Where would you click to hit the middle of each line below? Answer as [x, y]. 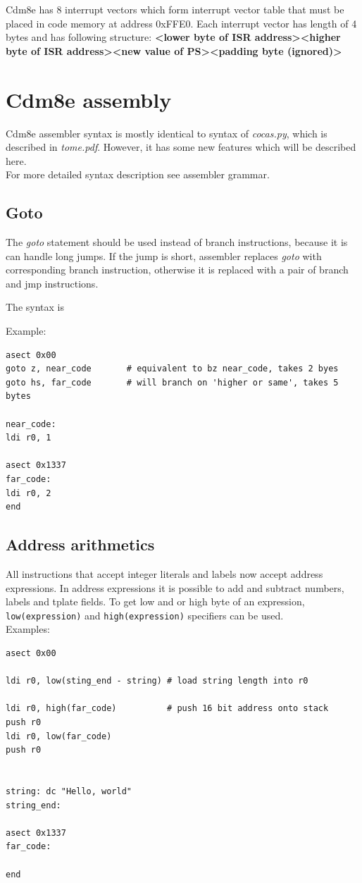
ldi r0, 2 [29, 493]
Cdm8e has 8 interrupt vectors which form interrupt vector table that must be [175, 9]
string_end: [33, 805]
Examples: [28, 629]
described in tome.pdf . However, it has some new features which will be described [181, 147]
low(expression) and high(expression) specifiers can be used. [145, 615]
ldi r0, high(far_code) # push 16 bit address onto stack [167, 709]
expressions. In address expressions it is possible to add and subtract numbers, [175, 587]
